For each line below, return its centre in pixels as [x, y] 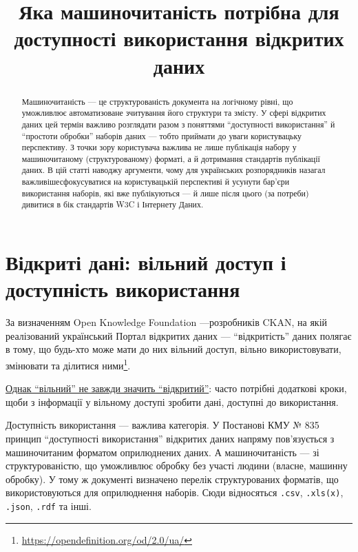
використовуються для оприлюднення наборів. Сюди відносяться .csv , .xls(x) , [175, 492]
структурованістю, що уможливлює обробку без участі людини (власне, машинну [177, 466]
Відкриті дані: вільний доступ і [146, 262]
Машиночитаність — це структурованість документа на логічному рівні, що [157, 101]
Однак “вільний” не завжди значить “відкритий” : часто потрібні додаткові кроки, [176, 388]
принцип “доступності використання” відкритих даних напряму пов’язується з [170, 439]
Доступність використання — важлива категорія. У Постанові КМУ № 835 [162, 425]
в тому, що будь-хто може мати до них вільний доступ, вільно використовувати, [173, 349]
